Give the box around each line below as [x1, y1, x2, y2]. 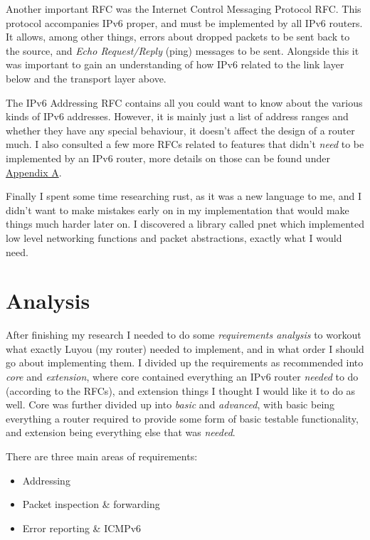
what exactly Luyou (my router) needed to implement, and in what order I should [6, 341, 364, 356]
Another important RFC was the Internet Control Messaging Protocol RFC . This [6, 1, 361, 16]
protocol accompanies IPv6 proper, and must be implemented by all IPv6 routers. [6, 15, 363, 30]
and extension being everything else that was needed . [6, 425, 236, 440]
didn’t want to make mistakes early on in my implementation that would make [6, 202, 349, 217]
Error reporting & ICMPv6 [22, 520, 142, 535]
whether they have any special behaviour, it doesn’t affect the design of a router [6, 122, 355, 137]
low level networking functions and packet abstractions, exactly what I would [6, 230, 342, 245]
